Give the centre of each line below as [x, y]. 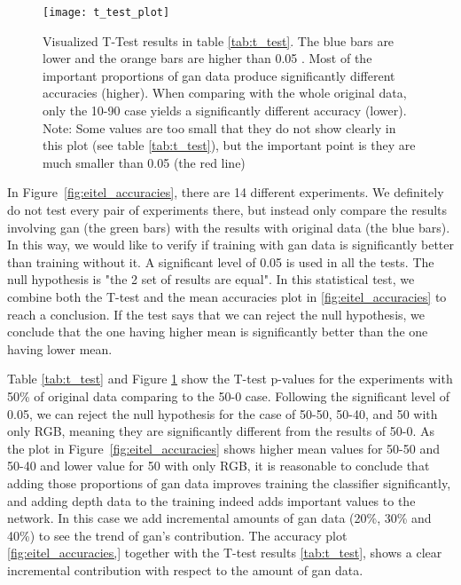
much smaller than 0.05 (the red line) [144, 162]
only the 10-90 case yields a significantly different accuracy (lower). [225, 111]
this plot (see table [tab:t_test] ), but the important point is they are [229, 145]
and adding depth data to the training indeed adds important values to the [211, 500]
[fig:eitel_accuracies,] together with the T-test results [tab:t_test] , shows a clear [225, 553]
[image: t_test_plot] [106, 12]
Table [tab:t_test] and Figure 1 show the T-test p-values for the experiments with [230, 379]
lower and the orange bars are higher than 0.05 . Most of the [207, 58]
